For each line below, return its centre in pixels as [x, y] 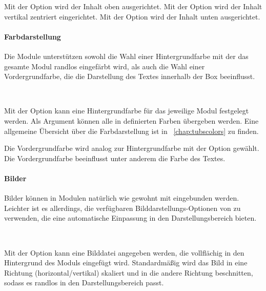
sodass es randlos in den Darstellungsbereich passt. [84, 283]
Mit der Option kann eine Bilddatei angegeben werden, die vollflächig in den [124, 252]
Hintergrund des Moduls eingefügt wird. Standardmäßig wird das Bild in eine [126, 263]
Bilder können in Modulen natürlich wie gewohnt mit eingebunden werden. [122, 198]
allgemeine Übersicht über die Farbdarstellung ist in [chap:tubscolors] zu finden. [131, 131]
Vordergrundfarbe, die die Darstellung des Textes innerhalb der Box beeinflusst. [130, 76]
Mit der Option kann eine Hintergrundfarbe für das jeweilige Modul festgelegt [127, 111]
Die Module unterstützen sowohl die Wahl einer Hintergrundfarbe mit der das [126, 56]
